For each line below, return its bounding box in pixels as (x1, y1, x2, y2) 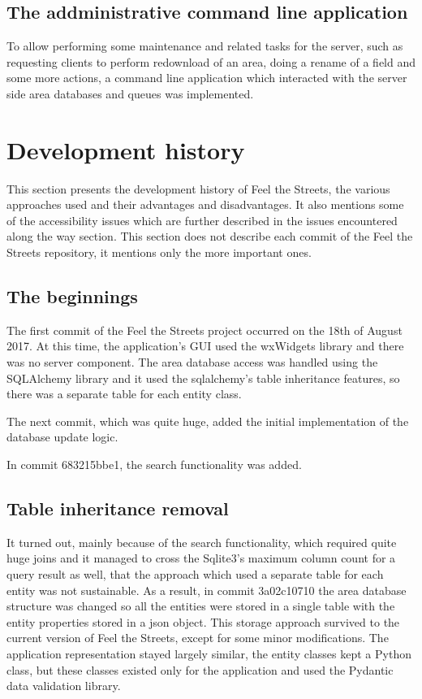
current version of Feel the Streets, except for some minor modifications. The (6, 629, 389, 646)
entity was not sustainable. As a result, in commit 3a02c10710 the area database (6, 581, 407, 598)
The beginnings (6, 284, 138, 309)
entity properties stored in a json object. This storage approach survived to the (6, 613, 400, 630)
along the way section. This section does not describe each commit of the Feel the (6, 228, 413, 245)
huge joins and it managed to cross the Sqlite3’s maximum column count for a (6, 549, 396, 567)
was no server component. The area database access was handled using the (6, 354, 378, 371)
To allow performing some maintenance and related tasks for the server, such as (6, 37, 403, 54)
